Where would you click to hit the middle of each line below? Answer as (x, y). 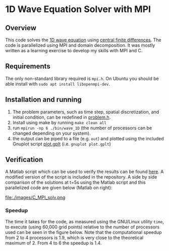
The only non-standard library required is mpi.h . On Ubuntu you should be (82, 78)
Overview (21, 28)
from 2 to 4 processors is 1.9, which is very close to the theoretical (74, 237)
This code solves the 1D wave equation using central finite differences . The (83, 40)
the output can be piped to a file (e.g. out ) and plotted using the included (88, 138)
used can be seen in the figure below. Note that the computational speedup (84, 232)
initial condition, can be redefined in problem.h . (62, 117)
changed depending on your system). (51, 133)
